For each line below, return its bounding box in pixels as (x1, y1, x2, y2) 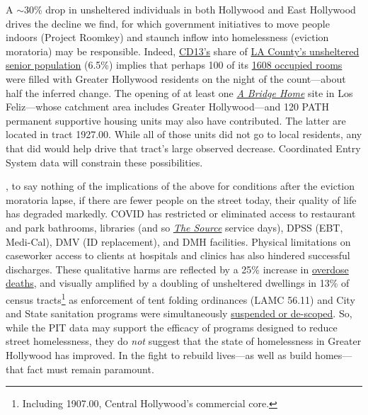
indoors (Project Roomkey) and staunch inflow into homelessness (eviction (6, 30, 329, 45)
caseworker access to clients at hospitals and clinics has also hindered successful (6, 248, 350, 263)
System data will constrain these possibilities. (6, 154, 203, 169)
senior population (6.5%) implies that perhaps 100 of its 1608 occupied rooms (6, 57, 343, 72)
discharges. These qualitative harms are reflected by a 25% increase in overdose (6, 261, 349, 276)
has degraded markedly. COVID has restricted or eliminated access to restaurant (6, 206, 356, 221)
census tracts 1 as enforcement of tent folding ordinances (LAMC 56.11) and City (6, 290, 355, 307)
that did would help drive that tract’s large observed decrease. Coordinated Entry (6, 140, 361, 155)
